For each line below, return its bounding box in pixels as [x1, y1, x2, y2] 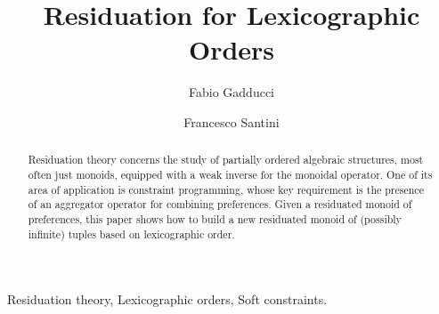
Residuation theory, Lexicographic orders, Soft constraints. [7, 290, 328, 309]
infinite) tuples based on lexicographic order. [28, 226, 235, 241]
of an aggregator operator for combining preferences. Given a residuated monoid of [28, 197, 412, 212]
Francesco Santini [183, 112, 280, 131]
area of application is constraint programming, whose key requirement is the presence [28, 181, 424, 197]
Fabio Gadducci [189, 83, 274, 101]
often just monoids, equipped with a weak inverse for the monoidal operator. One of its [28, 166, 433, 181]
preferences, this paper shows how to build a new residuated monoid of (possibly [28, 211, 402, 226]
